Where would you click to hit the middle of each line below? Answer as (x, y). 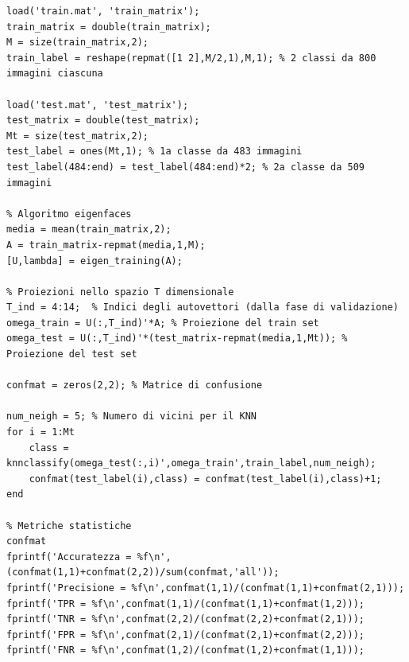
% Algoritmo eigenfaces (69, 214)
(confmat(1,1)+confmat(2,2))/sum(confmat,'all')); (143, 572)
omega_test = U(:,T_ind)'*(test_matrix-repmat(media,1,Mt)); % (177, 339)
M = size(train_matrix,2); (77, 43)
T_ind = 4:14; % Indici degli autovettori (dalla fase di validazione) (203, 308)
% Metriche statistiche (69, 526)
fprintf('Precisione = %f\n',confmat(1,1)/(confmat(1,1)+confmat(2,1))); (206, 588)
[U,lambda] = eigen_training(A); (95, 261)
